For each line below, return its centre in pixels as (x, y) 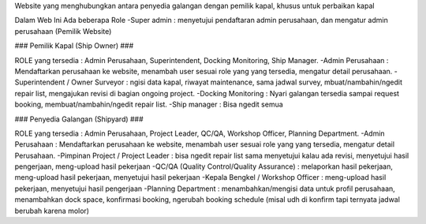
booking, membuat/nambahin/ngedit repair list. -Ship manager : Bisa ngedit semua (149, 105)
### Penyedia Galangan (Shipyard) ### (79, 119)
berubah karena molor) (52, 211)
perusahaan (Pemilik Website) (63, 31)
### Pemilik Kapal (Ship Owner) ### (74, 46)
